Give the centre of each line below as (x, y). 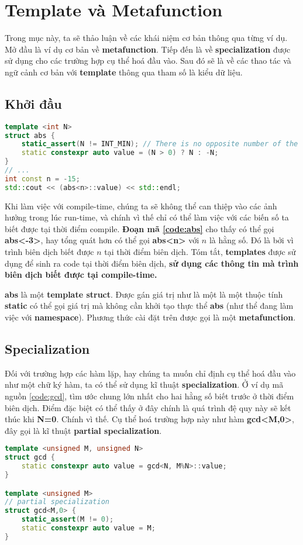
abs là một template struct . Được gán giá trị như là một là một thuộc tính (144, 294)
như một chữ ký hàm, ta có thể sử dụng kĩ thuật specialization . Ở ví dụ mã (144, 384)
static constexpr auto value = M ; (88, 528)
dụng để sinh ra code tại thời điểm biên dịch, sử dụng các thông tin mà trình (152, 263)
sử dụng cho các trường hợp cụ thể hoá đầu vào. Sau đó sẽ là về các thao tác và (148, 61)
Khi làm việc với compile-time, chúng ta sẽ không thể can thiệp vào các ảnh (141, 206)
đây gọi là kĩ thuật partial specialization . (83, 430)
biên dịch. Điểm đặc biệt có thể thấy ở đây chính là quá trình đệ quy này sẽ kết (148, 407)
